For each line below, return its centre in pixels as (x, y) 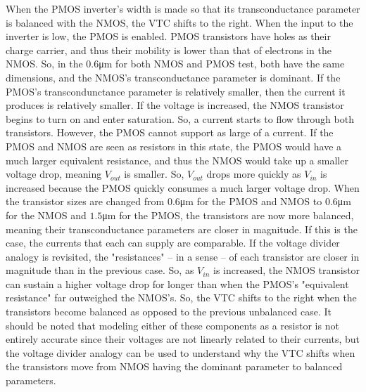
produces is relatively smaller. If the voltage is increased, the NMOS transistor (175, 105)
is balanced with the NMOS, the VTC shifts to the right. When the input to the (179, 22)
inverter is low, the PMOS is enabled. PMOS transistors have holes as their (168, 36)
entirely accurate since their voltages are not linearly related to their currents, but (183, 339)
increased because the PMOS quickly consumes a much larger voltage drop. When (183, 187)
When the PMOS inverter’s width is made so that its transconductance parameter (183, 8)
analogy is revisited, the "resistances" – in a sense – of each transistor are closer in (183, 256)
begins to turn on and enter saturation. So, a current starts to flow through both (180, 118)
